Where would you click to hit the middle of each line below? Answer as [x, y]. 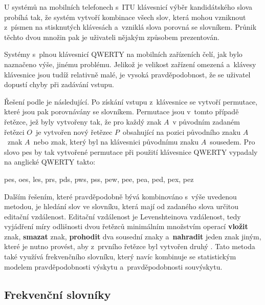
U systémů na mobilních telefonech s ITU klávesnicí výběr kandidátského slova [128, 7]
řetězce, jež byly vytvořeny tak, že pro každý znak [83, 121]
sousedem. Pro [233, 142]
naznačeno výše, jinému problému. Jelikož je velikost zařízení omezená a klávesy [130, 64]
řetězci [14, 131]
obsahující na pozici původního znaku [182, 131]
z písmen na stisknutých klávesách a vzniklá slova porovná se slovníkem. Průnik [130, 27]
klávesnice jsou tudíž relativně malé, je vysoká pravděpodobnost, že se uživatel [127, 74]
